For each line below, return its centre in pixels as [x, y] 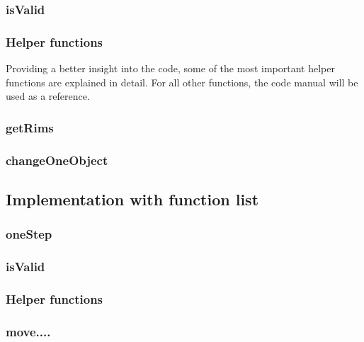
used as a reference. [48, 96]
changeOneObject [57, 160]
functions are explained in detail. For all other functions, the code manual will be [182, 82]
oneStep [29, 234]
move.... [28, 331]
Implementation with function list [132, 199]
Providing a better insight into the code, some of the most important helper [170, 68]
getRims [30, 127]
